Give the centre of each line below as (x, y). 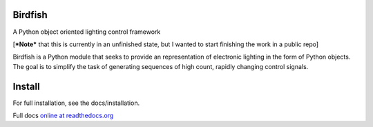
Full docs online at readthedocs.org (63, 115)
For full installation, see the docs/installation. (76, 103)
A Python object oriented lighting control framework (87, 32)
